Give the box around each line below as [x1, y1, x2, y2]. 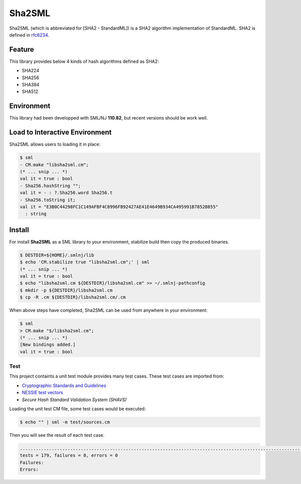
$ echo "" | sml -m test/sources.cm [20, 419, 110, 425]
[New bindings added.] [20, 342, 76, 347]
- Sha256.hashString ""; [20, 183, 81, 188]
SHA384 [22, 82, 40, 88]
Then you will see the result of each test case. [9, 432, 105, 438]
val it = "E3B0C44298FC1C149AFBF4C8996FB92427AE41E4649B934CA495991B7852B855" [20, 204, 218, 209]
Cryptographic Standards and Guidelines [22, 382, 106, 389]
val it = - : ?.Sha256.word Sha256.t [20, 190, 113, 196]
